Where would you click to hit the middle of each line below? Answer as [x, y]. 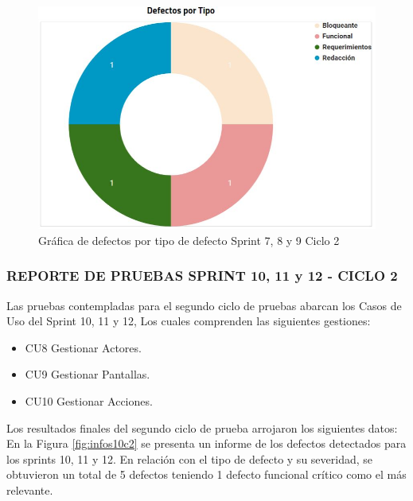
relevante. [30, 489]
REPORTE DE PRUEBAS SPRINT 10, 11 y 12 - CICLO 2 [202, 276]
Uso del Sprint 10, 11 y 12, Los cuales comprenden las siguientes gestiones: [189, 321]
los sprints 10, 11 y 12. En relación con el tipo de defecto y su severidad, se [190, 458]
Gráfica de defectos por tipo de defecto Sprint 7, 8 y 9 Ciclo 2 [189, 240]
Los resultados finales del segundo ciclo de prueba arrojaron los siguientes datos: [202, 427]
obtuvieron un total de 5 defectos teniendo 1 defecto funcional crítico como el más [206, 474]
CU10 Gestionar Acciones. [89, 400]
